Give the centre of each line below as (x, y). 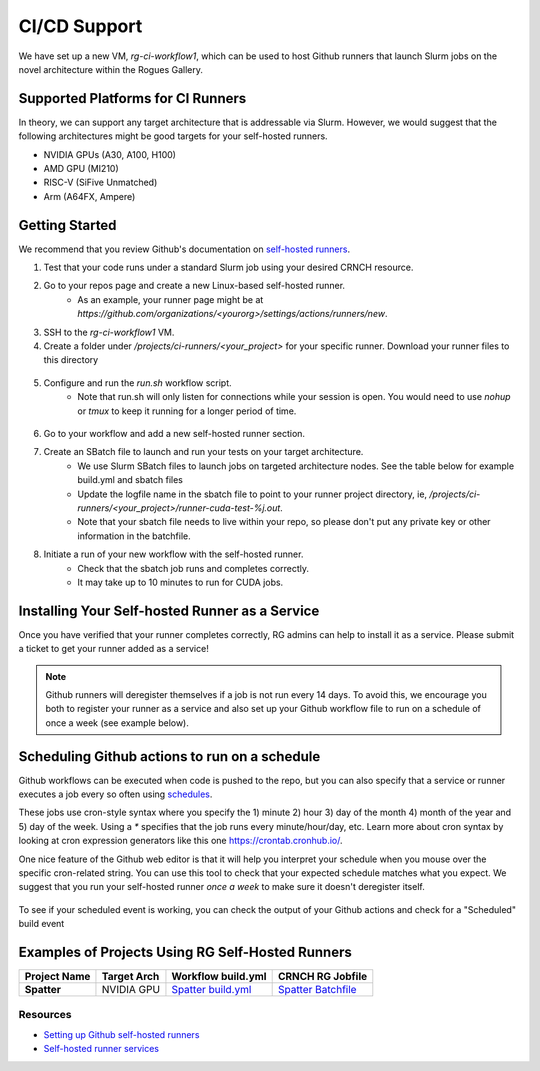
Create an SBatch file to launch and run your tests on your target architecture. (203, 452)
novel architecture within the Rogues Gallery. (111, 69)
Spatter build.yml (211, 990)
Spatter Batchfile (317, 990)
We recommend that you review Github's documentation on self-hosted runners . (184, 249)
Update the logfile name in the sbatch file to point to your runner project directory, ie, (252, 494)
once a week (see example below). (117, 722)
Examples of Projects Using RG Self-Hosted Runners (185, 952)
